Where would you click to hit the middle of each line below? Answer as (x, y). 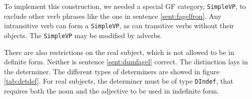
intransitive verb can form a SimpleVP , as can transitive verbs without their (119, 25)
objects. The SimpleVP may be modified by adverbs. (83, 35)
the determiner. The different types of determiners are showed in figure (112, 71)
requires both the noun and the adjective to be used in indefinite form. (112, 91)
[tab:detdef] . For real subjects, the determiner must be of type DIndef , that (119, 81)
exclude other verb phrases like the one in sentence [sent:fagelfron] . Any (113, 16)
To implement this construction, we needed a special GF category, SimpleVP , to (125, 6)
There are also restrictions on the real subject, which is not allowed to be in (119, 52)
